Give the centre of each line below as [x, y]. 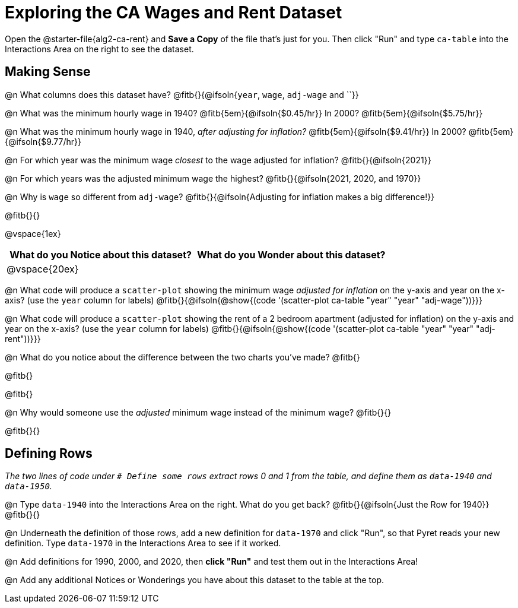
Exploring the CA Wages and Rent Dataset [174, 12]
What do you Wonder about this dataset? [291, 254]
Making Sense [48, 72]
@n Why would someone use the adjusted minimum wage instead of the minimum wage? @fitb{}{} [198, 412]
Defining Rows [49, 454]
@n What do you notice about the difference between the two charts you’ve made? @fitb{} [182, 357]
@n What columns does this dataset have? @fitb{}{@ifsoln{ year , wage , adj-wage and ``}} [182, 94]
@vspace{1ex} [33, 233]
